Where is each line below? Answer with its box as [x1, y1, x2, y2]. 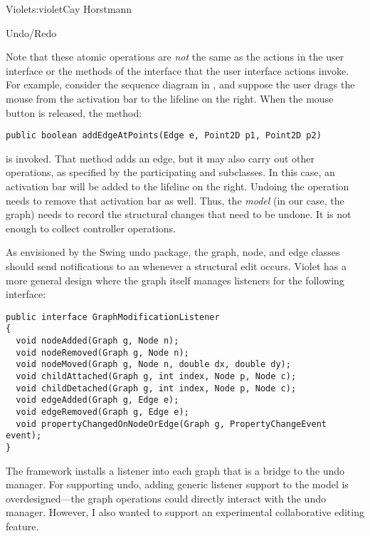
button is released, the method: [6, 105, 142, 120]
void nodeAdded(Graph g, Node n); [16, 336, 179, 346]
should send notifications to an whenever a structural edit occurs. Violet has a [6, 258, 347, 273]
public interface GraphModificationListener [6, 311, 220, 322]
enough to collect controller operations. [6, 220, 176, 235]
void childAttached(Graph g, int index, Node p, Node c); [16, 371, 297, 382]
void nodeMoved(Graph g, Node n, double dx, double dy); [16, 359, 291, 370]
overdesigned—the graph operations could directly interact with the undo [6, 490, 326, 505]
